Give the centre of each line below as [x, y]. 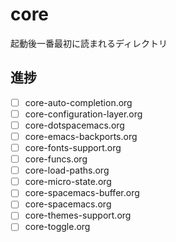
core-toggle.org [57, 227]
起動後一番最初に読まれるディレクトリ [89, 43]
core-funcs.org [56, 159]
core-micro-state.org [68, 182]
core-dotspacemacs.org [74, 125]
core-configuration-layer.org [83, 114]
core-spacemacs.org [68, 204]
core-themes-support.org [78, 215]
